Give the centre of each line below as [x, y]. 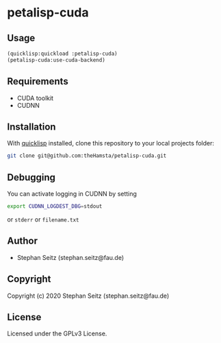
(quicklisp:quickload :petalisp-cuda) [62, 54]
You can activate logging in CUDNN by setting [72, 194]
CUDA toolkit [35, 98]
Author [22, 241]
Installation [31, 127]
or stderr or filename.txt [43, 219]
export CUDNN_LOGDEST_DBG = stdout [55, 206]
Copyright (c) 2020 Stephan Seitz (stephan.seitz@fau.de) [88, 296]
